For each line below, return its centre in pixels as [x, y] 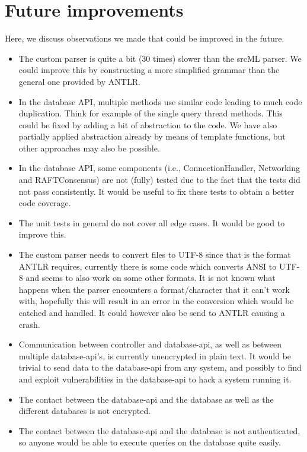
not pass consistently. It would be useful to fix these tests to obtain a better [156, 191]
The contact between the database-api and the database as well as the [146, 399]
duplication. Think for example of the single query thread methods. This [151, 113]
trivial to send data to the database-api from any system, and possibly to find [160, 367]
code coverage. [45, 203]
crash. [29, 324]
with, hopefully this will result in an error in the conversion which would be [156, 301]
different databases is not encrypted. [85, 411]
